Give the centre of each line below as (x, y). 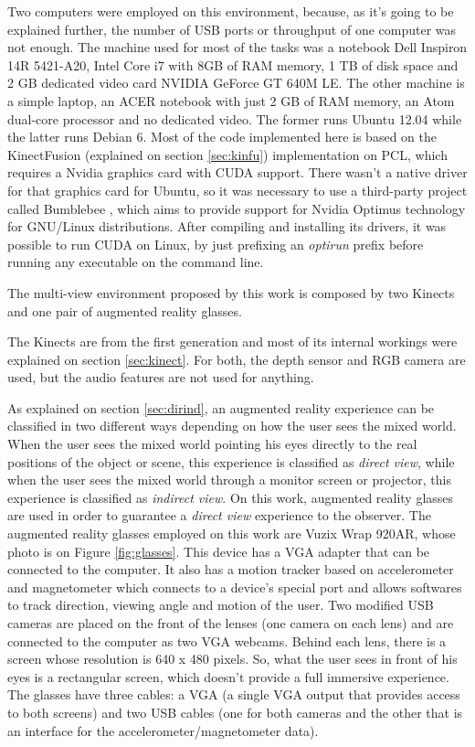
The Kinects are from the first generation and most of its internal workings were (232, 341)
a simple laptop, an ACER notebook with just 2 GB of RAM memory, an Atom (231, 100)
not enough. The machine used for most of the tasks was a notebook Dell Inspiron (237, 47)
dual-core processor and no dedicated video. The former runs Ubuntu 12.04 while (235, 118)
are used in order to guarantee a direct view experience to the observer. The (219, 515)
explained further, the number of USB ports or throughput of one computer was (232, 29)
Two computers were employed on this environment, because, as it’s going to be (231, 11)
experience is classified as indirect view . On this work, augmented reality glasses (231, 497)
